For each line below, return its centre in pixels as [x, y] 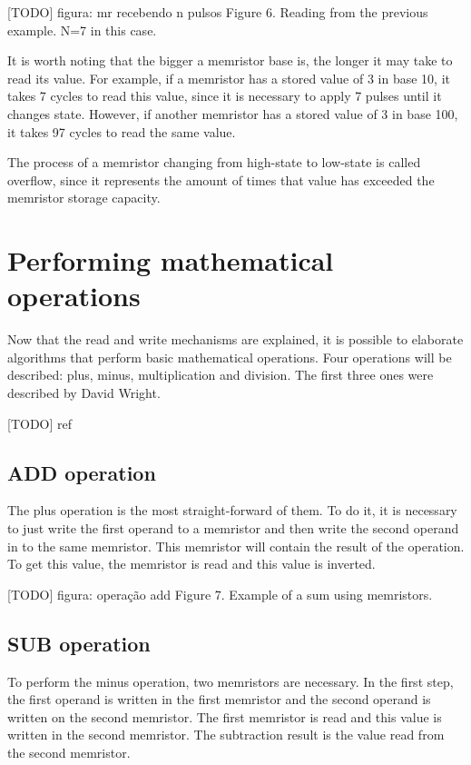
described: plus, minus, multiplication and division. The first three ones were [221, 375]
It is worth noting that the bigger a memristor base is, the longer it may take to [230, 60]
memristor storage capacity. [84, 198]
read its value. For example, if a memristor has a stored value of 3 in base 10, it [229, 78]
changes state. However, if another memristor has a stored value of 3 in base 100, [233, 113]
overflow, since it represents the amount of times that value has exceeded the [221, 179]
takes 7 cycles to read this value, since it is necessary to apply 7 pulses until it [225, 96]
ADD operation [82, 472]
